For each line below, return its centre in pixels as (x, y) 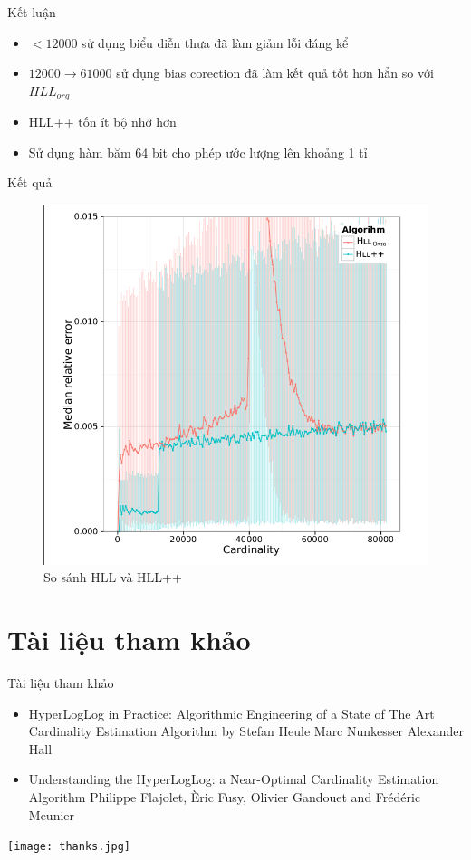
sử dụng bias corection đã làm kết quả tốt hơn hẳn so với (275, 73)
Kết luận (32, 12)
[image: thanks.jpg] (69, 847)
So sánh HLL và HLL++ (113, 577)
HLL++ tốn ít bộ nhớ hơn (102, 122)
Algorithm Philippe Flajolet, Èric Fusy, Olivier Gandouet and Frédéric (225, 797)
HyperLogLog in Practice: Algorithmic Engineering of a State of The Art (231, 713)
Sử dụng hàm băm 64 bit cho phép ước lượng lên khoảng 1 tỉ (198, 152)
